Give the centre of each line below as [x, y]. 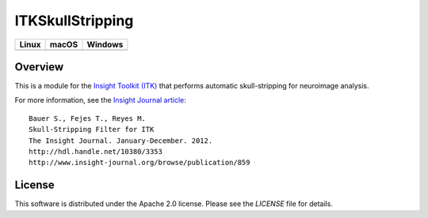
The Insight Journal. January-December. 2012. [121, 141]
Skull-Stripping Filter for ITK [92, 130]
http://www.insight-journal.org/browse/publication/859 [139, 163]
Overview [39, 67]
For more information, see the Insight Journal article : [100, 100]
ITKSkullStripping [74, 21]
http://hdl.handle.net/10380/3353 [96, 152]
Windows [105, 44]
